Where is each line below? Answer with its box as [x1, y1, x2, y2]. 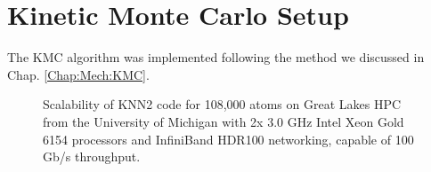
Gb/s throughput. [43, 147, 141, 166]
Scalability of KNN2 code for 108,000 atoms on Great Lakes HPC [43, 95, 402, 113]
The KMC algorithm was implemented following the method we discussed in [7, 48, 425, 66]
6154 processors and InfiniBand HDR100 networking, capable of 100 [43, 129, 414, 148]
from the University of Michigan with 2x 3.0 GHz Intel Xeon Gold [43, 112, 404, 130]
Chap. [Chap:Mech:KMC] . [7, 65, 150, 83]
